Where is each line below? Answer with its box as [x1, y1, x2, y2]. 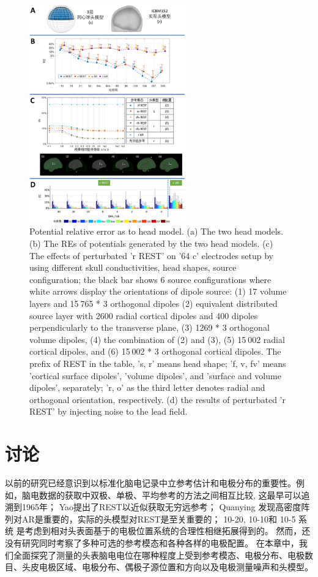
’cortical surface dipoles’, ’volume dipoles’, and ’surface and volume [29, 369, 281, 382]
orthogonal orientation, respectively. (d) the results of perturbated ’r [29, 393, 286, 405]
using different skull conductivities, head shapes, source [29, 261, 237, 274]
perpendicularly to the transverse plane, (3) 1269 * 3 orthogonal [29, 321, 270, 334]
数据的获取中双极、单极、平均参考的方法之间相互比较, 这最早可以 [39, 488, 301, 501]
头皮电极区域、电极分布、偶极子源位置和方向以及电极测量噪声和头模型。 [21, 560, 313, 573]
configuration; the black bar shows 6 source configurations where [29, 273, 272, 285]
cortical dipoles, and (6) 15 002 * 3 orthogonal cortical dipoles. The [29, 345, 281, 358]
